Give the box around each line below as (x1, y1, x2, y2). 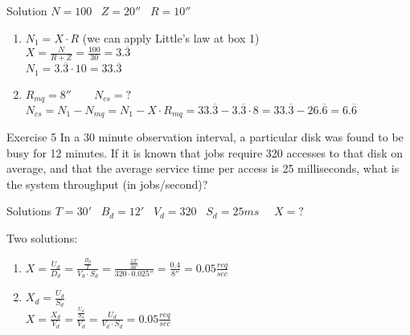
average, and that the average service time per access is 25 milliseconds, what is (6, 160, 400, 177)
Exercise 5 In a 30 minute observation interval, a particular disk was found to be (6, 129, 404, 145)
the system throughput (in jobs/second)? (6, 175, 208, 192)
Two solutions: (6, 230, 78, 246)
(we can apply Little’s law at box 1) (82, 29, 260, 46)
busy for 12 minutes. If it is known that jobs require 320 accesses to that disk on (6, 144, 404, 161)
